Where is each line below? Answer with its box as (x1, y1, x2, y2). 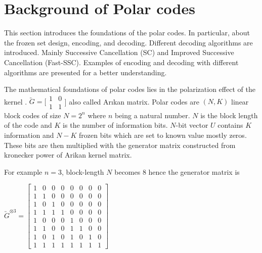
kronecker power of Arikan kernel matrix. (4, 149, 132, 160)
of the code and (4, 120, 52, 130)
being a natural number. (114, 110, 190, 120)
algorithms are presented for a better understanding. (4, 67, 167, 77)
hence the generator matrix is (148, 166, 240, 177)
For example (4, 166, 42, 177)
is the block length (200, 110, 258, 120)
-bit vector (176, 120, 208, 130)
